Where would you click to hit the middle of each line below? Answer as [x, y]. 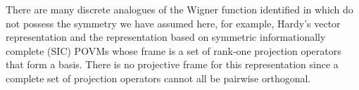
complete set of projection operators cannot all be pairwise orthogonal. [158, 78]
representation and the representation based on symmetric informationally [166, 37]
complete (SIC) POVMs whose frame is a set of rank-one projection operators [174, 50]
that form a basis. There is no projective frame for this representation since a [172, 64]
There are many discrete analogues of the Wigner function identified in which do [179, 9]
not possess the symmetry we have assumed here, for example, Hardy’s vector [173, 23]
